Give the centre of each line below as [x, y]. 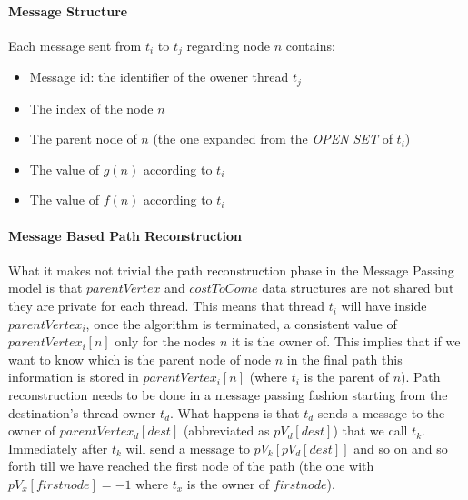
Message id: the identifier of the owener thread [159, 77]
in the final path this [344, 359]
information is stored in [74, 377]
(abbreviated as [226, 430]
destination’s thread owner [82, 412]
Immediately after [58, 448]
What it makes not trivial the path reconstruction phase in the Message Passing [231, 270]
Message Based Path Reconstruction [125, 235]
